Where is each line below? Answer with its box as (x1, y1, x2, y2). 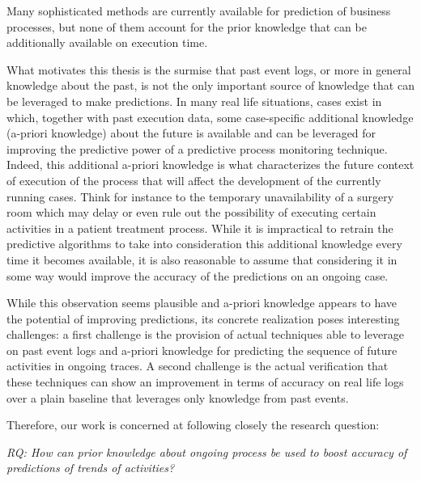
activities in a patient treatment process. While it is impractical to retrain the (6, 219, 393, 236)
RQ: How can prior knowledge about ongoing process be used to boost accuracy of (6, 443, 407, 460)
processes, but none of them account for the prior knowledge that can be (6, 18, 367, 35)
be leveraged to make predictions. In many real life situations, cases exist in (6, 92, 382, 109)
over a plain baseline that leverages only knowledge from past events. (6, 389, 349, 406)
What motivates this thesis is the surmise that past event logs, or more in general (6, 61, 411, 78)
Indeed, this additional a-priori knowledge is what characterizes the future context (6, 156, 415, 173)
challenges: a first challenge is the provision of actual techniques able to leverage (6, 326, 404, 343)
